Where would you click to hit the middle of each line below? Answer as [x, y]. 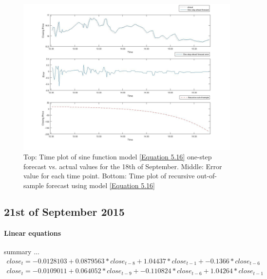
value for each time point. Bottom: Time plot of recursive [109, 176]
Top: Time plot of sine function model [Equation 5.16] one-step [118, 157]
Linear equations [33, 233]
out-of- [207, 176]
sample [34, 185]
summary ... [22, 252]
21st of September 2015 [64, 211]
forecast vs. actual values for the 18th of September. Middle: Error [123, 166]
